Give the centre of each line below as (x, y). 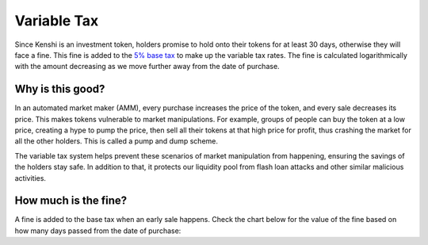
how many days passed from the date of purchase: (98, 231)
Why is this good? (60, 89)
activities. (31, 178)
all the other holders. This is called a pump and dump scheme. (116, 141)
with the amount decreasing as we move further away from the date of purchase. (147, 67)
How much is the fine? (71, 201)
